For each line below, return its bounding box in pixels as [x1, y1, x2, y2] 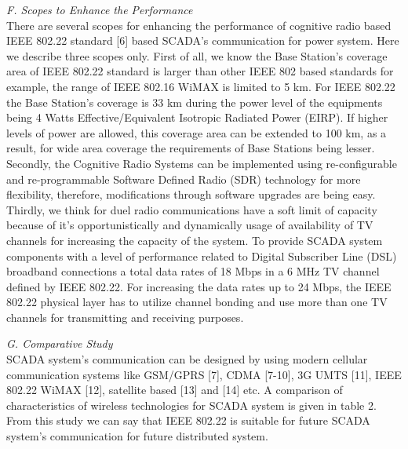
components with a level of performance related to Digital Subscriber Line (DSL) [6, 247, 397, 264]
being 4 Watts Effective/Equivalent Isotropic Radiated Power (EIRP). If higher [6, 109, 388, 126]
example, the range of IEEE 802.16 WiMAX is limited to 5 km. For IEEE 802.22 [6, 78, 395, 94]
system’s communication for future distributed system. [6, 428, 268, 444]
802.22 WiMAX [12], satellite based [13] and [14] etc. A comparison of [6, 381, 343, 398]
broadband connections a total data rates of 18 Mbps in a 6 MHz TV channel [6, 263, 380, 279]
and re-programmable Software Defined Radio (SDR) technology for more [6, 170, 361, 187]
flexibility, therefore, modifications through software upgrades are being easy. [6, 186, 376, 203]
